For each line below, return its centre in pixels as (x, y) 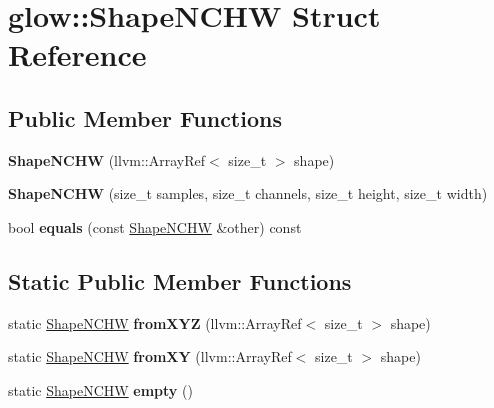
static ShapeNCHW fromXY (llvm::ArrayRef (150, 356)
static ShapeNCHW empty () (100, 389)
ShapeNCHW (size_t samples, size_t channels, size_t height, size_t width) (248, 193)
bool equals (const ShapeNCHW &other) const (155, 226)
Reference (77, 54)
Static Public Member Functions (180, 280)
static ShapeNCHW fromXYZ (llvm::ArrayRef (155, 322)
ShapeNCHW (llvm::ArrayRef (106, 159)
